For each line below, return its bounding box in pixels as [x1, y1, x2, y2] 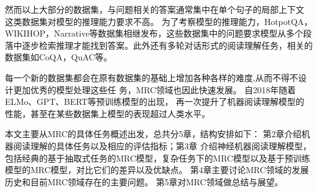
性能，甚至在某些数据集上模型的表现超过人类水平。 [5, 107, 210, 119]
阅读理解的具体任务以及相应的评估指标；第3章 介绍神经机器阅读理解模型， [13, 139, 312, 152]
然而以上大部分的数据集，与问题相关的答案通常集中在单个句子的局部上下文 [5, 3, 304, 15]
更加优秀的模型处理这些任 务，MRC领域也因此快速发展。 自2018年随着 [13, 83, 296, 96]
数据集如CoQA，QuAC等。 [5, 51, 112, 63]
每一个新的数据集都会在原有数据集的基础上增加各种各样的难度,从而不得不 [5, 71, 298, 84]
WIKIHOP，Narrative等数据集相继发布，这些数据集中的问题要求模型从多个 [5, 27, 304, 40]
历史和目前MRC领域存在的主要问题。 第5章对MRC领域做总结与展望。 [5, 175, 283, 188]
